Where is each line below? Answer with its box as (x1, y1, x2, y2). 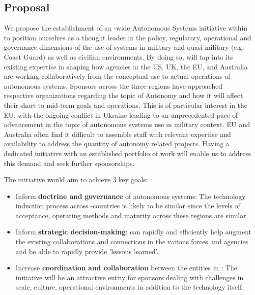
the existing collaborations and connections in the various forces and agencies (15, 236, 249, 247)
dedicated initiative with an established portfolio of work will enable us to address (4, 148, 251, 158)
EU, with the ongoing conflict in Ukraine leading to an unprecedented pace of (4, 109, 238, 120)
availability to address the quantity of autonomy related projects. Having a (4, 138, 229, 149)
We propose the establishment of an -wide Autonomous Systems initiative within (4, 23, 248, 33)
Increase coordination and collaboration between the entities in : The (15, 262, 237, 273)
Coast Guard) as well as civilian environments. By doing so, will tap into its (4, 51, 233, 62)
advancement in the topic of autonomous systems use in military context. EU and (4, 119, 250, 130)
